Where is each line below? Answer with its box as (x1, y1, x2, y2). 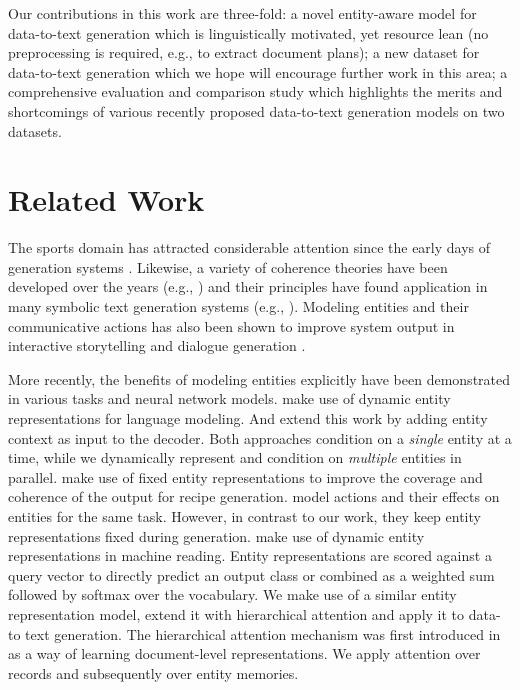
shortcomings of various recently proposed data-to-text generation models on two (8, 100, 505, 121)
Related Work (8, 179, 205, 220)
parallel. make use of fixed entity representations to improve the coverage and (8, 466, 483, 487)
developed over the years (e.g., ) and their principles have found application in (8, 276, 488, 297)
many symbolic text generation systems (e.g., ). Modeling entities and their (8, 296, 469, 317)
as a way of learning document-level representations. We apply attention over (8, 643, 481, 664)
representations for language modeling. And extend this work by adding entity (8, 408, 488, 429)
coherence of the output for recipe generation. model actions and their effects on (8, 486, 500, 507)
